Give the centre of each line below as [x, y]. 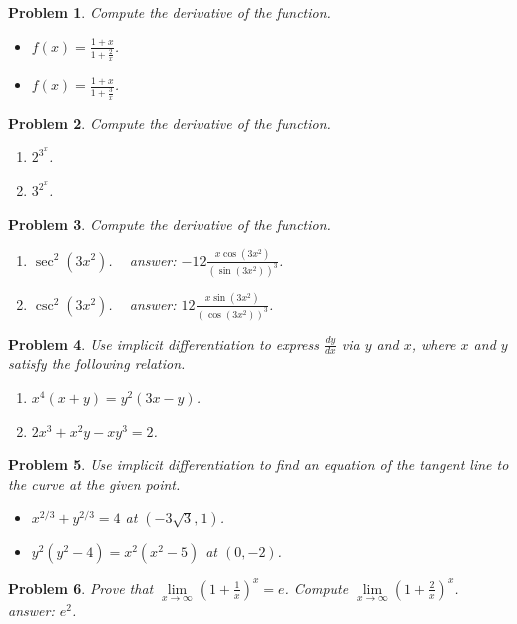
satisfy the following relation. [97, 363]
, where [433, 343]
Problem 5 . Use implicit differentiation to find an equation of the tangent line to [258, 464]
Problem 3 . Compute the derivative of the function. [169, 223]
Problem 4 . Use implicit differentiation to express [163, 343]
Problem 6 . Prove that [81, 587]
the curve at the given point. [94, 483]
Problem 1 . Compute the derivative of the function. [169, 12]
